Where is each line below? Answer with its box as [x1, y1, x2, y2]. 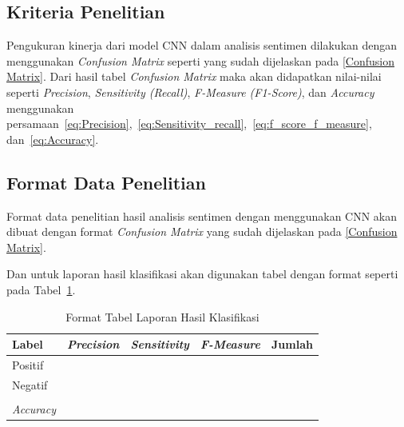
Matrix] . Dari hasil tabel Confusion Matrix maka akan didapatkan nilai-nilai [6, 68, 382, 85]
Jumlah [271, 336, 313, 353]
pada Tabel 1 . [6, 281, 76, 297]
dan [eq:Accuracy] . [6, 130, 99, 147]
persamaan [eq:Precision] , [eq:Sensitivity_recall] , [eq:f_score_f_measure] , [6, 115, 372, 132]
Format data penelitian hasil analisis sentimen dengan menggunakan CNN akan [6, 207, 398, 224]
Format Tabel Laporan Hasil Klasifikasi [65, 308, 259, 325]
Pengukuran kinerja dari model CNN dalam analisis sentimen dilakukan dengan [6, 37, 398, 54]
